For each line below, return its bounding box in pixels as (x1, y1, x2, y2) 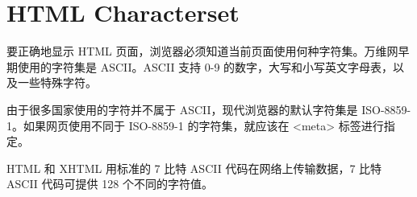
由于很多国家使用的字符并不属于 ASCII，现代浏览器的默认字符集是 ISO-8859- (6, 101, 411, 117)
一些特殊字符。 (17, 74, 97, 91)
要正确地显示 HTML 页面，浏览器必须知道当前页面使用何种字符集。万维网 (6, 43, 398, 60)
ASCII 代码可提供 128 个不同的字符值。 (6, 175, 213, 192)
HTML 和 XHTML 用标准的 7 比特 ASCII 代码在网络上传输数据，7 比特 (6, 159, 382, 176)
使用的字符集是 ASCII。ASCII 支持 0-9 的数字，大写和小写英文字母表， (17, 58, 394, 75)
